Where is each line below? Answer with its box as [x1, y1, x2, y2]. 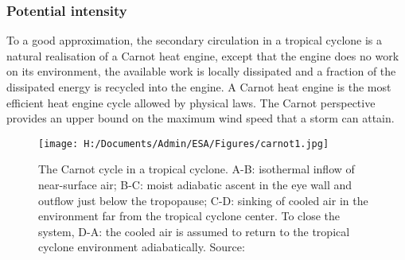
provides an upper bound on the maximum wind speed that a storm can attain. [6, 110, 395, 126]
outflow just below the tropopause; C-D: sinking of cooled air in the [38, 192, 368, 208]
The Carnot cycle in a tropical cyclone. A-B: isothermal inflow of [38, 161, 355, 177]
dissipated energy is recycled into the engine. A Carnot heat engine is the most [6, 79, 391, 95]
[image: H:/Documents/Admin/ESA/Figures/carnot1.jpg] [38, 138, 329, 149]
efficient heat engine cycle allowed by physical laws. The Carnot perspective [6, 94, 376, 111]
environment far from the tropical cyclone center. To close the [38, 208, 341, 224]
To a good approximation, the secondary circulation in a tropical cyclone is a [6, 32, 383, 49]
